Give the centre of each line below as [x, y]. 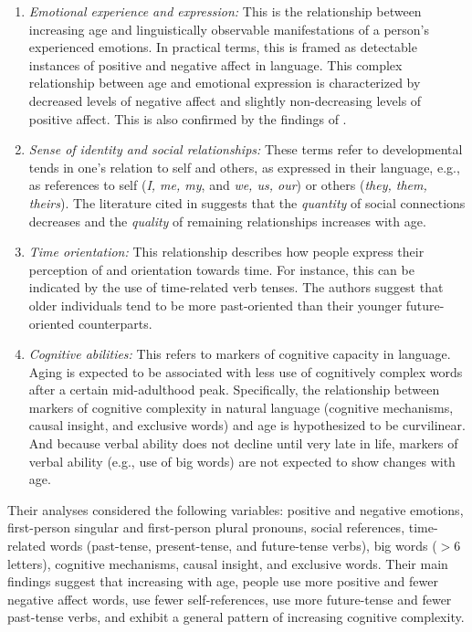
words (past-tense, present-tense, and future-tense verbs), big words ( [243, 546]
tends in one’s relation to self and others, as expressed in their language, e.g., [244, 167]
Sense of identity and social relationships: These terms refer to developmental [246, 149]
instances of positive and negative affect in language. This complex [215, 64]
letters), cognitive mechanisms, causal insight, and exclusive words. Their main [228, 563]
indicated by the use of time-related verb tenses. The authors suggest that [236, 287]
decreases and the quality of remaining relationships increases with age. [227, 221]
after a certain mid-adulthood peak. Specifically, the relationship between [234, 390]
